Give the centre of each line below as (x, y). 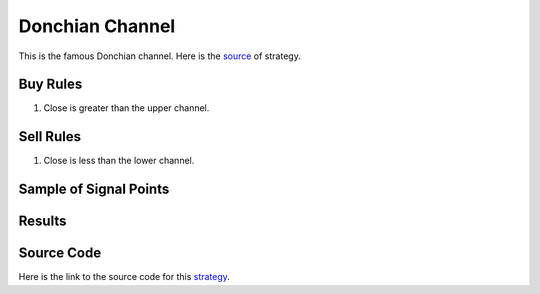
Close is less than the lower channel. (119, 161)
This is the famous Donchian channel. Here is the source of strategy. (160, 56)
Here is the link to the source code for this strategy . (124, 277)
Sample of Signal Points (94, 189)
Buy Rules (50, 84)
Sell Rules (50, 136)
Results (42, 221)
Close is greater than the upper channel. (126, 108)
